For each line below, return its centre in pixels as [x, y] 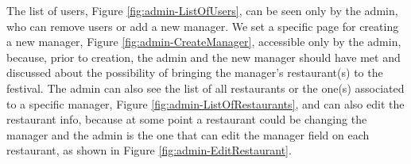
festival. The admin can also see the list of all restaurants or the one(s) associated [205, 88]
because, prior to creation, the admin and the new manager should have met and [204, 57]
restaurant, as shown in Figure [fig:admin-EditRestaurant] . [149, 150]
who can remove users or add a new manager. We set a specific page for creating [203, 26]
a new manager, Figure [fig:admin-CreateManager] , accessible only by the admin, [204, 42]
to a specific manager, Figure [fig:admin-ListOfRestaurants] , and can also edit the [205, 103]
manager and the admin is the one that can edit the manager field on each [188, 134]
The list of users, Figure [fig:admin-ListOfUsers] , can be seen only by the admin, [202, 10]
